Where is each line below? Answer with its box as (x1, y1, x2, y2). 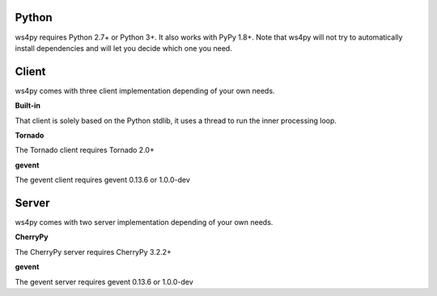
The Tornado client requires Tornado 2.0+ (15, 146, 155, 155)
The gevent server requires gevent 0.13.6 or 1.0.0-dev (15, 277, 193, 286)
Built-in (15, 101, 40, 111)
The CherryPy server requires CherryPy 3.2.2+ (15, 247, 172, 256)
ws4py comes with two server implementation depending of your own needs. (15, 218, 274, 227)
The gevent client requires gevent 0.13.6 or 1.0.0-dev (15, 175, 190, 185)
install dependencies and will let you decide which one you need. (15, 43, 232, 53)
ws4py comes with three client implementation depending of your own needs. (15, 86, 275, 95)
